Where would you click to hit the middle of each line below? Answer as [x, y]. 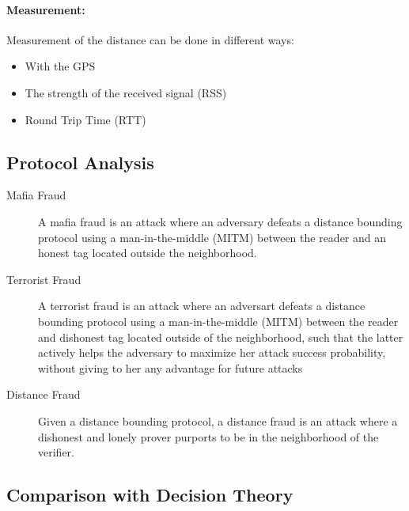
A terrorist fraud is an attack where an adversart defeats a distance [202, 306]
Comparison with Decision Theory [150, 495]
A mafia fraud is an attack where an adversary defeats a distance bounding [220, 221]
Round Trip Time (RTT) [85, 119]
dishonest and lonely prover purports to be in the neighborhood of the [208, 436]
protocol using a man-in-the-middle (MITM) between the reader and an [212, 237]
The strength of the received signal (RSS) [126, 92]
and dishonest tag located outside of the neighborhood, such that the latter [221, 337]
